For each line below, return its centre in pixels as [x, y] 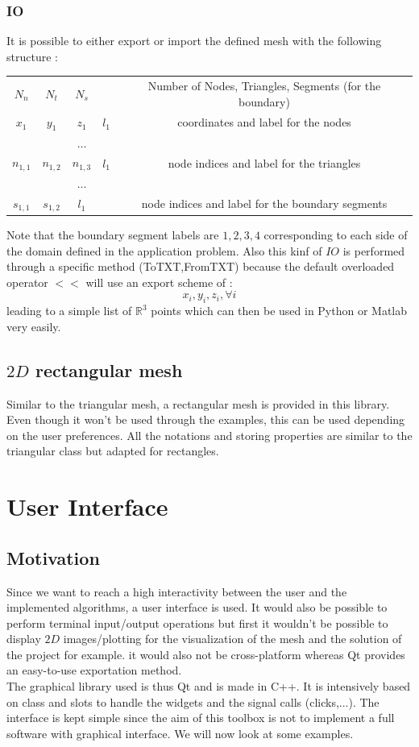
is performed [374, 250]
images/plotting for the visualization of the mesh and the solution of [232, 639]
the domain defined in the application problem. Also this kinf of [164, 250]
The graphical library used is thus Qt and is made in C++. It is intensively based [209, 686]
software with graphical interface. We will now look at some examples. [180, 733]
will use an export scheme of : [159, 282]
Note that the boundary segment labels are [113, 234]
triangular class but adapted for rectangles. [113, 451]
